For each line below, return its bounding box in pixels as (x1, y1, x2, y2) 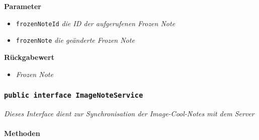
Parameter (4, 1, 41, 11)
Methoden (4, 128, 40, 138)
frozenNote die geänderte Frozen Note (16, 35, 135, 45)
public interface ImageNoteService (4, 91, 143, 100)
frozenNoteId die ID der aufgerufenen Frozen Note (16, 18, 176, 28)
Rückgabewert (4, 51, 54, 62)
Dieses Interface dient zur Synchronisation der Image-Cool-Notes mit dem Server (4, 108, 254, 118)
